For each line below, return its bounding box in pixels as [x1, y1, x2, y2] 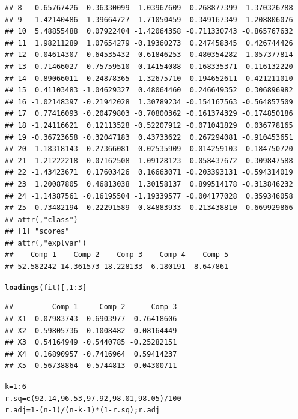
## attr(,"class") [5, 215, 78, 224]
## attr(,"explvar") [5, 238, 87, 247]
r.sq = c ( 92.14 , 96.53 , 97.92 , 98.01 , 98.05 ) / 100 [5, 394, 181, 403]
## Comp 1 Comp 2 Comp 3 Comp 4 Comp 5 [5, 250, 229, 259]
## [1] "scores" [5, 227, 70, 236]
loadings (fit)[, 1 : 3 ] [5, 283, 87, 292]
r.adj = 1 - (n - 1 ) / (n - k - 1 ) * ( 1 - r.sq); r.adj [5, 406, 160, 415]
